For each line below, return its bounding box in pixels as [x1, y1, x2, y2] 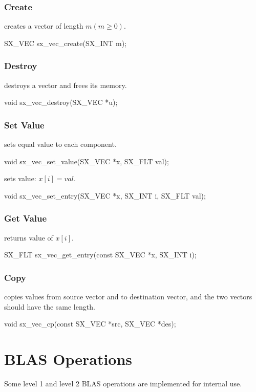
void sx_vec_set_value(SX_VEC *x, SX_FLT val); [4, 156, 169, 166]
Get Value [4, 212, 47, 225]
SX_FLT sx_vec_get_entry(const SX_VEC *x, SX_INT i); [4, 249, 197, 260]
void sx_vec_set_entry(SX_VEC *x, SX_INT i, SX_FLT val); [4, 190, 206, 201]
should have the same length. [4, 301, 95, 312]
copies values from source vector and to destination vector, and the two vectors [4, 291, 252, 302]
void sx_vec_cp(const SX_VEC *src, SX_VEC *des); [4, 318, 176, 329]
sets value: [4, 173, 36, 184]
